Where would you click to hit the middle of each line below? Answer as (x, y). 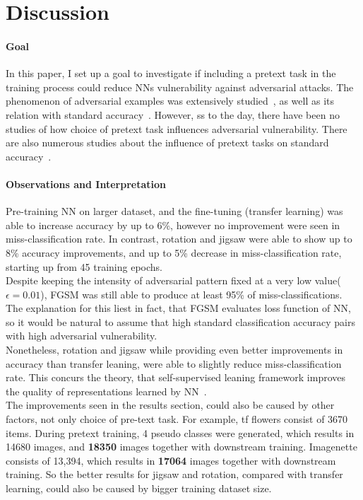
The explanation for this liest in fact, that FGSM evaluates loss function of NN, (178, 308)
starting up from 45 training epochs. (84, 266)
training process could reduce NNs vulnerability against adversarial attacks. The (180, 87)
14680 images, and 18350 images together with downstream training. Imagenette (181, 447)
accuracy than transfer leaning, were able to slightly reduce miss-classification (174, 363)
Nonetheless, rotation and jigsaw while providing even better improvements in (174, 350)
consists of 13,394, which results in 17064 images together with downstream (171, 460)
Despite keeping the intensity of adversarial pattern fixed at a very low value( (173, 280)
